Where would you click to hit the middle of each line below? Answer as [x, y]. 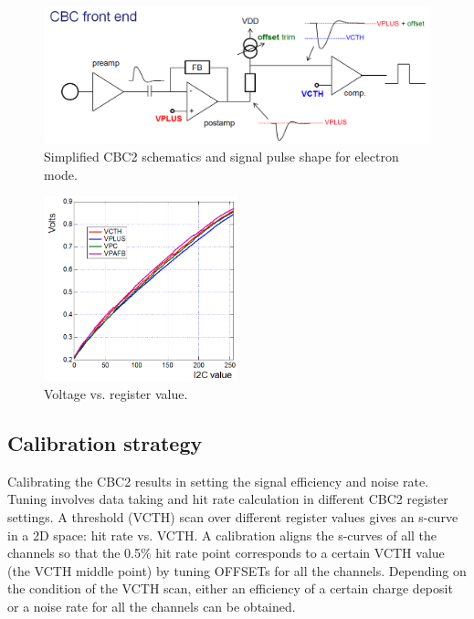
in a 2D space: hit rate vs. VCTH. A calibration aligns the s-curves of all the [222, 535]
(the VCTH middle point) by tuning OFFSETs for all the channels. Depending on [237, 570]
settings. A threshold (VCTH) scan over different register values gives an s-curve [233, 517]
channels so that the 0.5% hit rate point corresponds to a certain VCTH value [226, 553]
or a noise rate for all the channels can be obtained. [152, 606]
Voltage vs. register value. [116, 394]
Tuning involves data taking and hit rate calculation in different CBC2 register [228, 499]
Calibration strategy [105, 443]
